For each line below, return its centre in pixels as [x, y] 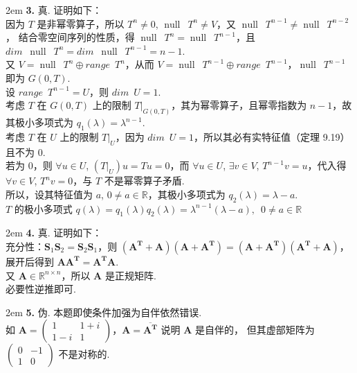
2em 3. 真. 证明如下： [54, 10]
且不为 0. [26, 151]
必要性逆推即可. [41, 289]
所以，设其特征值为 [49, 194]
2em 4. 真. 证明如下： [54, 233]
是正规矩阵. [130, 275]
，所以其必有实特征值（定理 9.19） [272, 136]
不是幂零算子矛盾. [144, 181]
